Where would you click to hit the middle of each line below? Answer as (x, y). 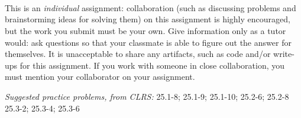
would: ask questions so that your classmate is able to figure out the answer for (148, 42)
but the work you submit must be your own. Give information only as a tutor (145, 30)
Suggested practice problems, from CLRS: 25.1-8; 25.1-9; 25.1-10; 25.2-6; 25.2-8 (147, 96)
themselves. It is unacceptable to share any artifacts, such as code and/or (138, 54)
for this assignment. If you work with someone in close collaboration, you (152, 65)
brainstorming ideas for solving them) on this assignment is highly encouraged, (148, 19)
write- (284, 54)
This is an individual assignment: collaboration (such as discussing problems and (150, 7)
